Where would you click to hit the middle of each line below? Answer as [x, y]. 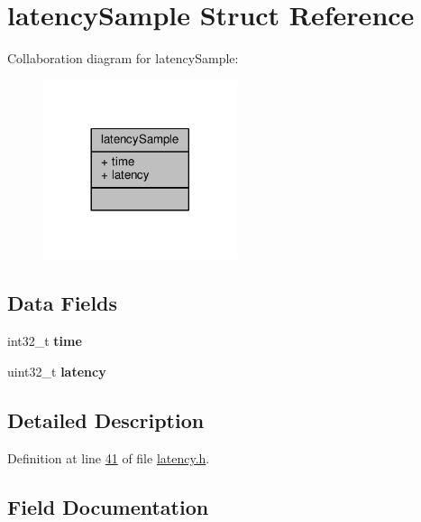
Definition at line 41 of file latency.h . [109, 457]
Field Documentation [108, 506]
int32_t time [45, 341]
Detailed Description [106, 419]
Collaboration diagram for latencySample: [123, 58]
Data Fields [63, 303]
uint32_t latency [57, 371]
